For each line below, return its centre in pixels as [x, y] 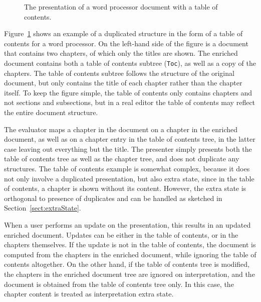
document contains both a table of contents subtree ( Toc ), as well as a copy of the [130, 63]
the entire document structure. [51, 112]
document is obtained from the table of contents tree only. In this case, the [119, 284]
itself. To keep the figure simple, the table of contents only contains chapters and [128, 92]
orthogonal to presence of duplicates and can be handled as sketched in [113, 198]
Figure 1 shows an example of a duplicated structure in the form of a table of [123, 33]
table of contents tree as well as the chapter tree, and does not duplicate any [122, 159]
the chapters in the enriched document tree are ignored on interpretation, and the [129, 274]
